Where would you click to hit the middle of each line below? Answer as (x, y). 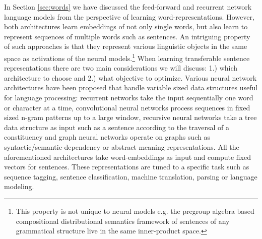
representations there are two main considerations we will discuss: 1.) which (121, 68)
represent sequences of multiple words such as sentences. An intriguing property (127, 36)
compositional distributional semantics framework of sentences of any (123, 221)
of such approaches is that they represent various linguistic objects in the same (126, 46)
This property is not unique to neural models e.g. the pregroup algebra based (135, 211)
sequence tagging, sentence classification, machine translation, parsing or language (131, 176)
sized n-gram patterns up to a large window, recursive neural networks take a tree (130, 117)
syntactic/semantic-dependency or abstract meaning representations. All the (122, 146)
